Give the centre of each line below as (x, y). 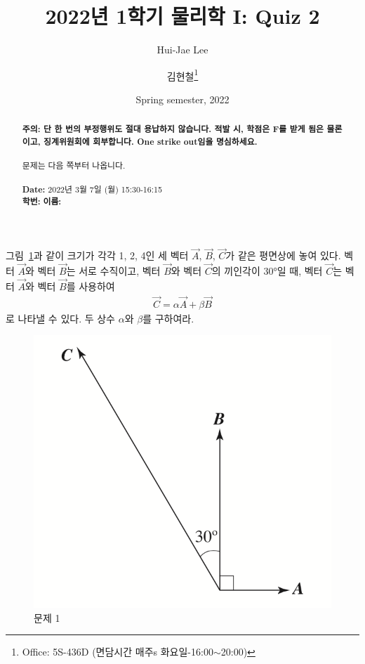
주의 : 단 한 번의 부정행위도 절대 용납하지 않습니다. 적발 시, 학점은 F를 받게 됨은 (173, 129)
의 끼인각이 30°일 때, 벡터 (267, 270)
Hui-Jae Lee (182, 50)
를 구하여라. (168, 318)
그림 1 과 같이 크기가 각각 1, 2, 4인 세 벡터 (97, 255)
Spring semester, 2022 (182, 99)
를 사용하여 (91, 286)
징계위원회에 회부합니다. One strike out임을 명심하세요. (151, 142)
